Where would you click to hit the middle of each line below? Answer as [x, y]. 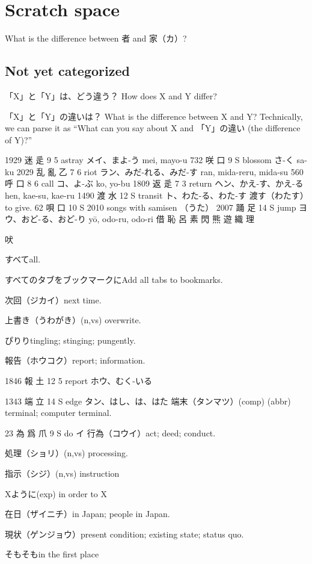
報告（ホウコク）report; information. [75, 360]
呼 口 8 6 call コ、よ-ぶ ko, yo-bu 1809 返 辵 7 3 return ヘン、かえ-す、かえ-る [154, 183]
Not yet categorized [67, 71]
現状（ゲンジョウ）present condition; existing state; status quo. [124, 534]
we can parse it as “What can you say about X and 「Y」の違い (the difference [153, 128]
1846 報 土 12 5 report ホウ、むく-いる [79, 381]
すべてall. [23, 259]
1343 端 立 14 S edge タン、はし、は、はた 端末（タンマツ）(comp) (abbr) [148, 401]
